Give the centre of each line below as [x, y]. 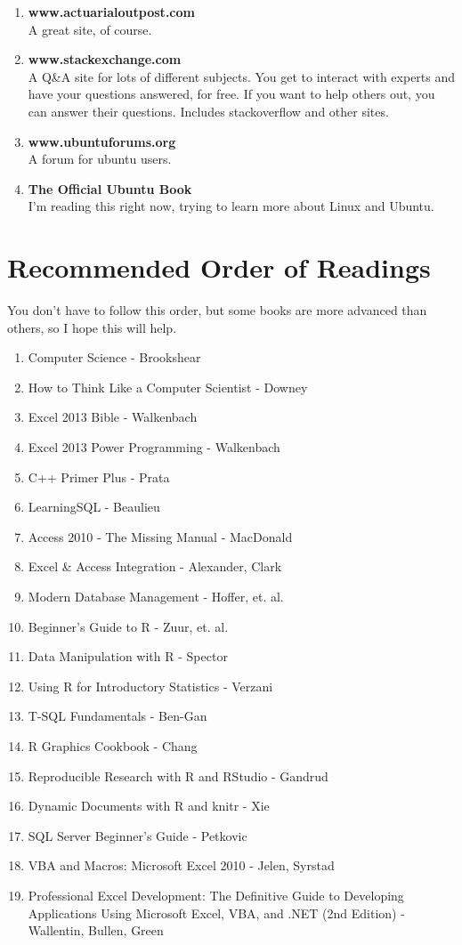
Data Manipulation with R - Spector [128, 656]
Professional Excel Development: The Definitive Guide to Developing [216, 895]
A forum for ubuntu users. [100, 159]
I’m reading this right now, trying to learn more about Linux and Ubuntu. [231, 206]
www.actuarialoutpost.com [111, 12]
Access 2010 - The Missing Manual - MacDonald [160, 536]
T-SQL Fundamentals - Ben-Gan [118, 716]
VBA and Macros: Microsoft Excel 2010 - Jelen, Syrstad [181, 865]
